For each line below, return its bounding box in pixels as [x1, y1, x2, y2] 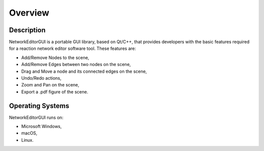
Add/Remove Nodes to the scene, [21, 54, 89, 61]
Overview [9, 7, 49, 18]
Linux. [21, 137, 34, 143]
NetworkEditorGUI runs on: [9, 114, 64, 120]
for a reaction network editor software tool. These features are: [9, 45, 136, 51]
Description [9, 26, 46, 34]
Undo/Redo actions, [21, 75, 62, 81]
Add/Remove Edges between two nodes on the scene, [21, 62, 131, 67]
